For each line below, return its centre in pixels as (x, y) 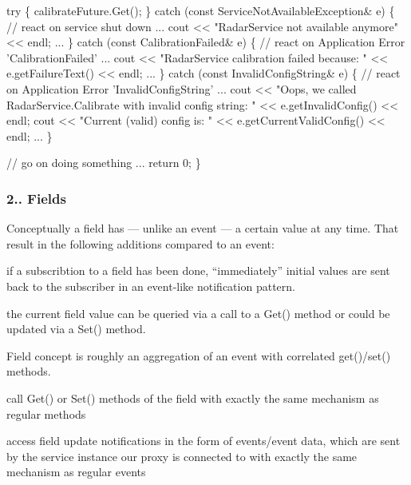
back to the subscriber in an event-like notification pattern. (151, 286)
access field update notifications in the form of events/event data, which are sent (204, 441)
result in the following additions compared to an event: (140, 243)
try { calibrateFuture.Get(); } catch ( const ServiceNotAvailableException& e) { (201, 10)
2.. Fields (36, 198)
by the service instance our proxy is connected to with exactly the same (182, 456)
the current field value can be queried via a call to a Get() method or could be (198, 313)
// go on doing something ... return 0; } (104, 163)
